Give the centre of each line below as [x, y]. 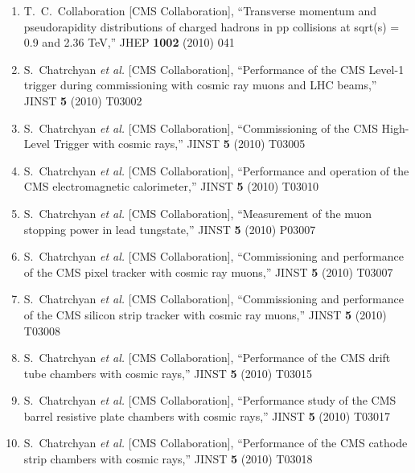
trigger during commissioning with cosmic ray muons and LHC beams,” [200, 85]
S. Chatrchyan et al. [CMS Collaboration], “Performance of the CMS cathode [216, 443]
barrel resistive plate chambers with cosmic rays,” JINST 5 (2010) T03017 [207, 415]
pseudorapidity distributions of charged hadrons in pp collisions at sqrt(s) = [212, 26]
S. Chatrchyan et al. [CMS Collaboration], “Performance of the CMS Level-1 [214, 69]
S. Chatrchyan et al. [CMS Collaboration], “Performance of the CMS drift [207, 358]
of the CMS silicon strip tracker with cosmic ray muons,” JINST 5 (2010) [205, 314]
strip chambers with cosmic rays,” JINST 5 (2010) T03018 [168, 459]
